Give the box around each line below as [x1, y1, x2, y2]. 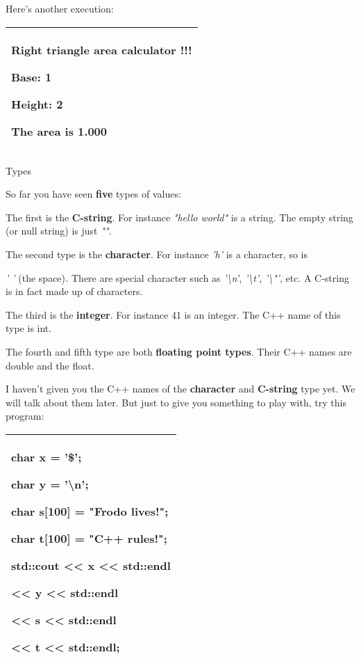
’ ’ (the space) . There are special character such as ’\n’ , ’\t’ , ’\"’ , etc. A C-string [6, 270, 349, 285]
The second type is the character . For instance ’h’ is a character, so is [6, 246, 308, 261]
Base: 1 [11, 68, 52, 85]
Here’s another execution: [6, 1, 114, 15]
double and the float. [6, 358, 94, 372]
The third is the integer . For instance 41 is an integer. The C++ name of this [6, 307, 341, 321]
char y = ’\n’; [11, 475, 89, 492]
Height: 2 [11, 95, 63, 112]
